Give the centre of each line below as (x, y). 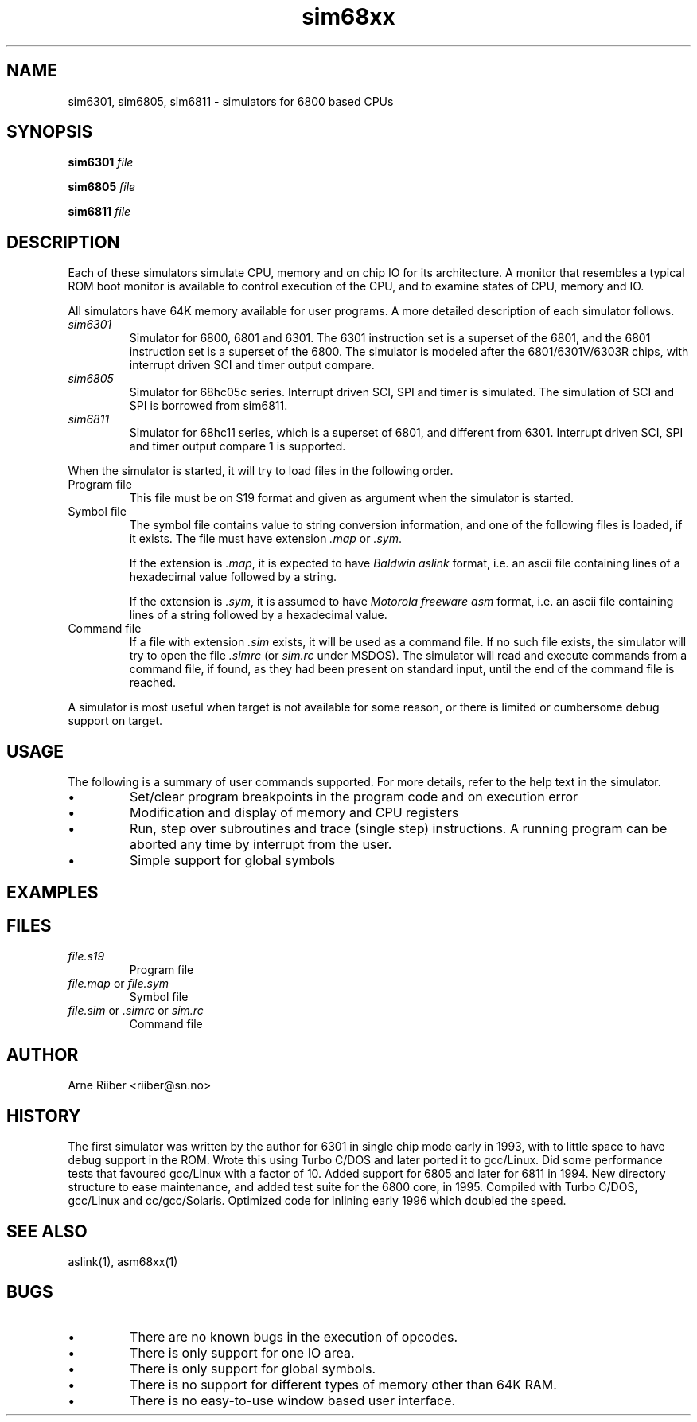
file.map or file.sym (119, 984)
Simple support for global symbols (233, 861)
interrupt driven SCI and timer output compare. (252, 365)
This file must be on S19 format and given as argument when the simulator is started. (351, 498)
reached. (153, 683)
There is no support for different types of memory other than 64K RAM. (343, 1384)
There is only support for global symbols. (253, 1368)
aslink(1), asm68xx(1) (123, 1261)
